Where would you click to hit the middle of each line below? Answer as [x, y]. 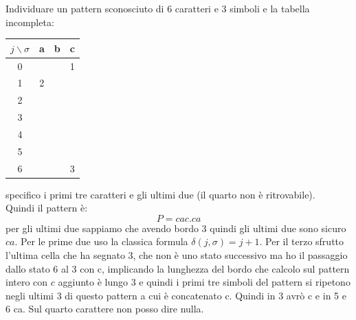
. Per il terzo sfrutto [302, 241]
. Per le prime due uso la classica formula [101, 241]
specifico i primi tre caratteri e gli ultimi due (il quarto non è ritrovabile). [160, 194]
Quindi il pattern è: [47, 208]
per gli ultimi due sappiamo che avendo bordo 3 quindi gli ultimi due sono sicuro [176, 228]
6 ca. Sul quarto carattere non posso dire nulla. [105, 309]
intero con [27, 282]
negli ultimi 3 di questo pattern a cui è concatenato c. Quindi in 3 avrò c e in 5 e [176, 295]
